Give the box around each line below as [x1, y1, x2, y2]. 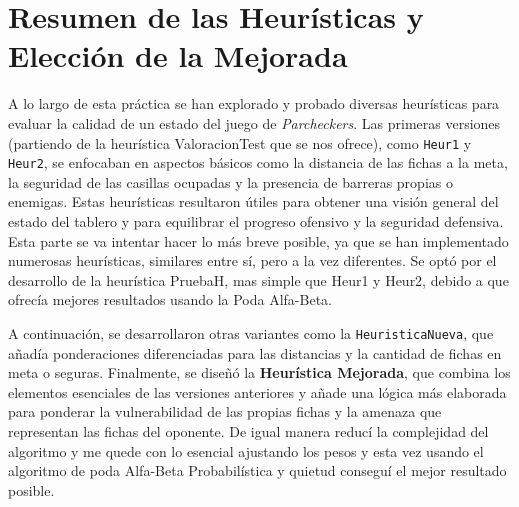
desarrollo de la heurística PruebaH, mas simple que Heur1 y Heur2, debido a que [8, 269, 509, 290]
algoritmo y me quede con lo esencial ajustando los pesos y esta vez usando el [8, 440, 484, 461]
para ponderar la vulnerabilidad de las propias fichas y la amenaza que [8, 401, 442, 422]
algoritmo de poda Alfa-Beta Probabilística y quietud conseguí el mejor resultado [8, 460, 507, 481]
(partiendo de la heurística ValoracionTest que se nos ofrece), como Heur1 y [8, 132, 472, 153]
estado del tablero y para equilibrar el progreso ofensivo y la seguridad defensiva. [8, 211, 504, 231]
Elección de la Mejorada [8, 35, 348, 76]
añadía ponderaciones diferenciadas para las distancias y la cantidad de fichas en [8, 342, 502, 363]
